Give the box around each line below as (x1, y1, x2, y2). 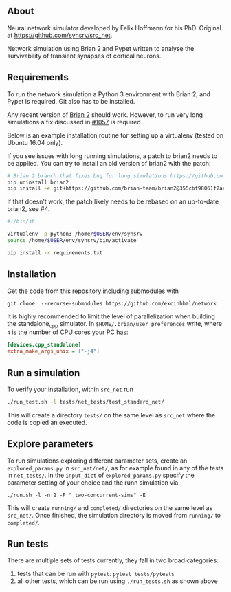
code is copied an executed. (7, 418, 87, 426)
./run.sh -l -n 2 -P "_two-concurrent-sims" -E (7, 492, 146, 498)
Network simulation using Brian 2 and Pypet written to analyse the (7, 44, 195, 52)
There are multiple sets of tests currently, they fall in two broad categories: (7, 556, 219, 564)
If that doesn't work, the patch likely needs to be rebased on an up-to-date (7, 197, 219, 206)
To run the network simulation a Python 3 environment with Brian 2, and (7, 89, 211, 98)
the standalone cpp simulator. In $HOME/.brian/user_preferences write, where (7, 319, 222, 329)
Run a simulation (7, 367, 80, 379)
